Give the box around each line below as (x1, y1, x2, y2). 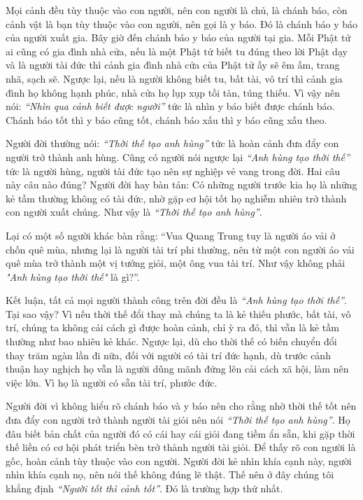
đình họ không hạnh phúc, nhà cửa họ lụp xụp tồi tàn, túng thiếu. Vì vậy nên (6, 85, 341, 99)
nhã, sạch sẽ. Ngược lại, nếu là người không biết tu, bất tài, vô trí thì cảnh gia (6, 71, 343, 85)
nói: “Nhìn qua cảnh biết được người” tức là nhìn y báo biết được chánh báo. (6, 99, 335, 113)
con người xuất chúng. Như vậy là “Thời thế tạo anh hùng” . (6, 204, 262, 219)
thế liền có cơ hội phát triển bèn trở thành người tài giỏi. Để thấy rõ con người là (6, 440, 356, 454)
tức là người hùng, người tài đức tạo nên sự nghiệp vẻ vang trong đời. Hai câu (6, 163, 341, 178)
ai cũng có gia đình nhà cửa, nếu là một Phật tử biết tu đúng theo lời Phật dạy (6, 43, 348, 58)
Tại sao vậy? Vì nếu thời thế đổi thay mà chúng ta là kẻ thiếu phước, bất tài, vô (6, 306, 351, 321)
